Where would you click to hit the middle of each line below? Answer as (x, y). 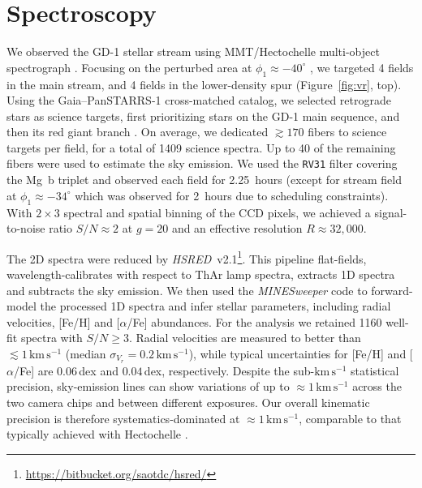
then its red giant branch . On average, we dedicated (138, 132)
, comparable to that (350, 418)
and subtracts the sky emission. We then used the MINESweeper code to (187, 290)
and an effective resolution (237, 228)
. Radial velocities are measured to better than (245, 338)
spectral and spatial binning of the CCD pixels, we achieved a (217, 212)
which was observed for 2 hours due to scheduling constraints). (232, 195)
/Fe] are (33, 370)
